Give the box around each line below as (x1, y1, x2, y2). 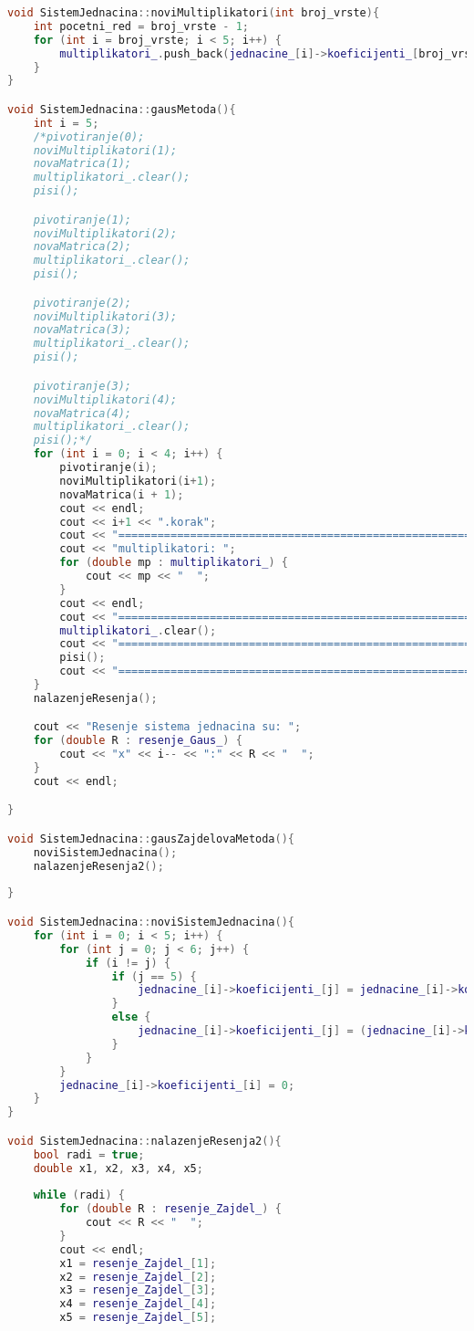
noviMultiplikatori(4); (33, 393, 178, 406)
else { (111, 1011, 151, 1024)
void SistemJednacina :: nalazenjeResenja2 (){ (7, 1134, 282, 1148)
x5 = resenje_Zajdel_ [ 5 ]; (59, 1311, 217, 1325)
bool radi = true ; (33, 1148, 145, 1161)
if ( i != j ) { (85, 956, 171, 969)
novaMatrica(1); (33, 157, 132, 171)
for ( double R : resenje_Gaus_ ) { (33, 734, 242, 748)
